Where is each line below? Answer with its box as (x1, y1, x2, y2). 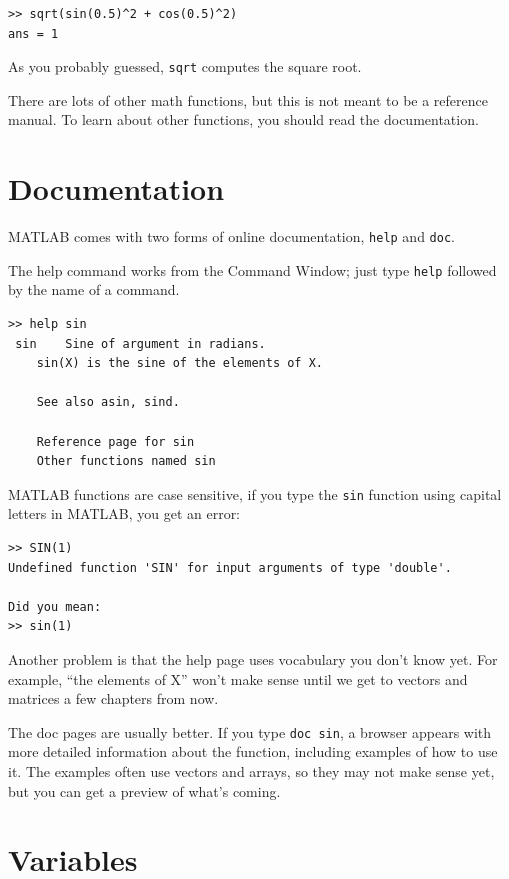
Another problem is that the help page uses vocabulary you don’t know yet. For (8, 649, 498, 670)
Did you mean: (8, 599, 102, 614)
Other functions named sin (36, 454, 216, 469)
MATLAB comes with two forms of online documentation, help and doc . (8, 226, 455, 247)
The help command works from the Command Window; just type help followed (8, 259, 497, 280)
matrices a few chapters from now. (8, 688, 219, 709)
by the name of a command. (8, 279, 180, 300)
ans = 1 (8, 26, 59, 41)
